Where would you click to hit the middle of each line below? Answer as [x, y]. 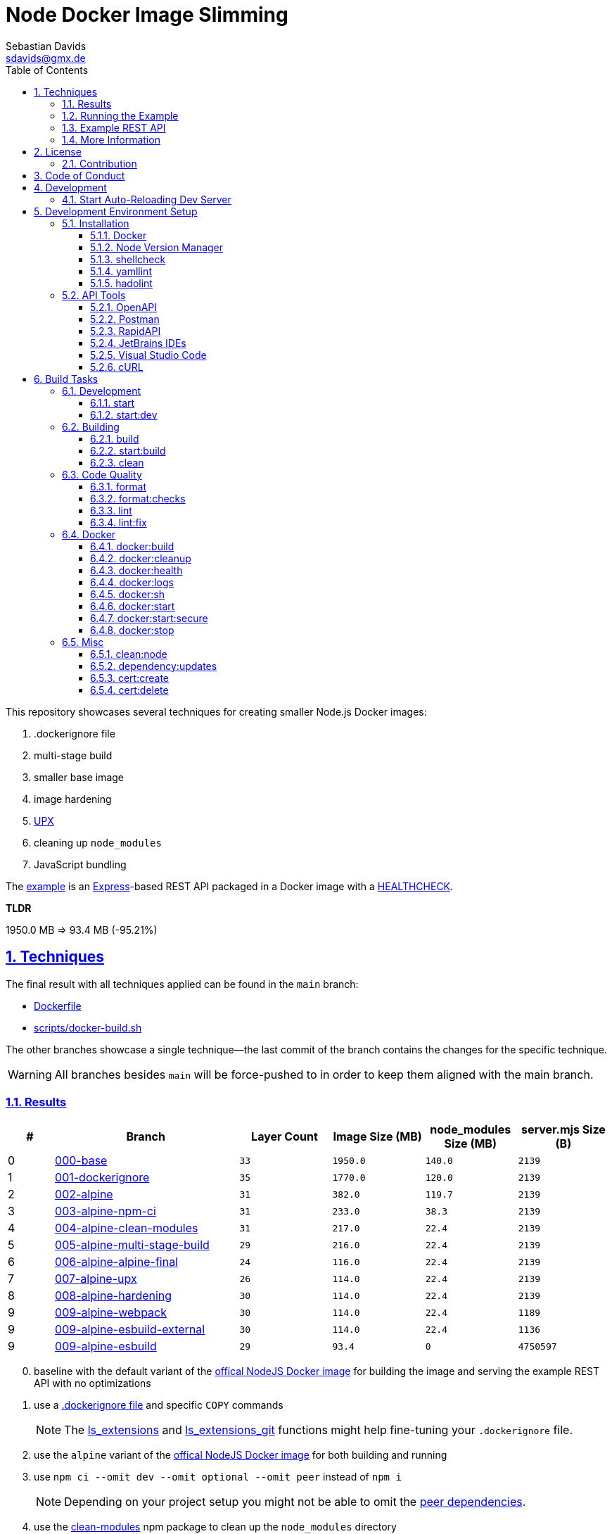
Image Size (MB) [377, 1137]
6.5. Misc [83, 642]
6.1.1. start [113, 402]
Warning [30, 1074]
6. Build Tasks [66, 379]
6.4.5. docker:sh [128, 594]
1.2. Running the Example [120, 115]
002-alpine [84, 1194]
